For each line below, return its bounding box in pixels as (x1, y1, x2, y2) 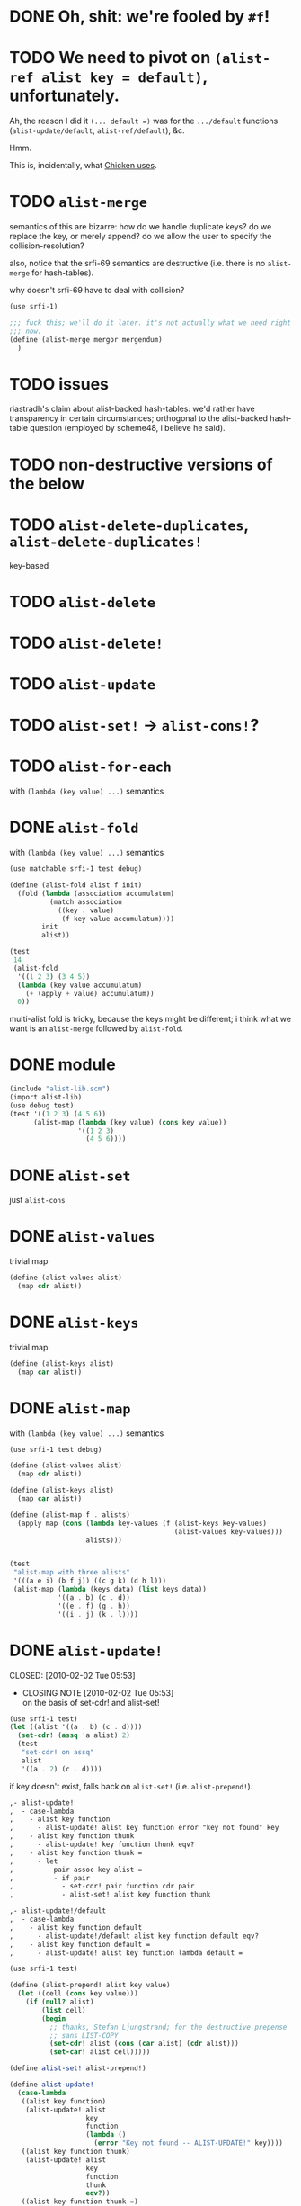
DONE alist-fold (9, 817, 139, 838)
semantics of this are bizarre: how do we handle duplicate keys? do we (9, 221, 272, 232)
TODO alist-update (9, 674, 155, 695)
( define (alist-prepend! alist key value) (9, 1981, 171, 1990)
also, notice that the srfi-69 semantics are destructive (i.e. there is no (9, 258, 266, 269)
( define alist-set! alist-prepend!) (9, 2064, 146, 2073)
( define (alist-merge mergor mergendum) (9, 335, 164, 344)
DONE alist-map (9, 1397, 131, 1418)
